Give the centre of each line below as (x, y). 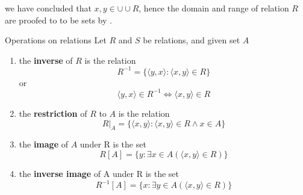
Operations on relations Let (56, 40)
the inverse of (46, 60)
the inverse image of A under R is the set (99, 173)
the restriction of (53, 113)
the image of (43, 144)
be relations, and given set (192, 40)
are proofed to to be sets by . (58, 20)
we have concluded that (48, 8)
